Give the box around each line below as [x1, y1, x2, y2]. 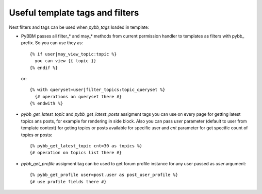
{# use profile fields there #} [30, 179, 107, 184]
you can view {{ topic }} [34, 58, 97, 64]
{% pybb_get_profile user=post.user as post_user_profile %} [30, 172, 178, 177]
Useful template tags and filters [9, 7, 139, 18]
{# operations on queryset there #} [34, 94, 122, 99]
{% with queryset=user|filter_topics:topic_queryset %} [30, 87, 165, 92]
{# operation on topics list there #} [30, 150, 122, 156]
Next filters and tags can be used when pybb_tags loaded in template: [9, 24, 149, 30]
